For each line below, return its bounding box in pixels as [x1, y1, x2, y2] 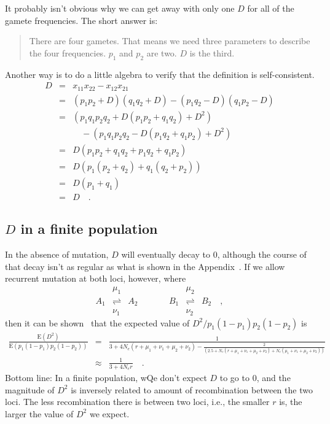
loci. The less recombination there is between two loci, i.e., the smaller [5, 395, 270, 408]
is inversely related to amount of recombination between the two [71, 383, 313, 396]
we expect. [89, 407, 130, 420]
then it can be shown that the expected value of [5, 316, 190, 329]
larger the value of [5, 407, 74, 420]
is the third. [189, 46, 235, 59]
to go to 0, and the [219, 371, 291, 384]
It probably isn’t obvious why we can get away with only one [5, 2, 235, 14]
